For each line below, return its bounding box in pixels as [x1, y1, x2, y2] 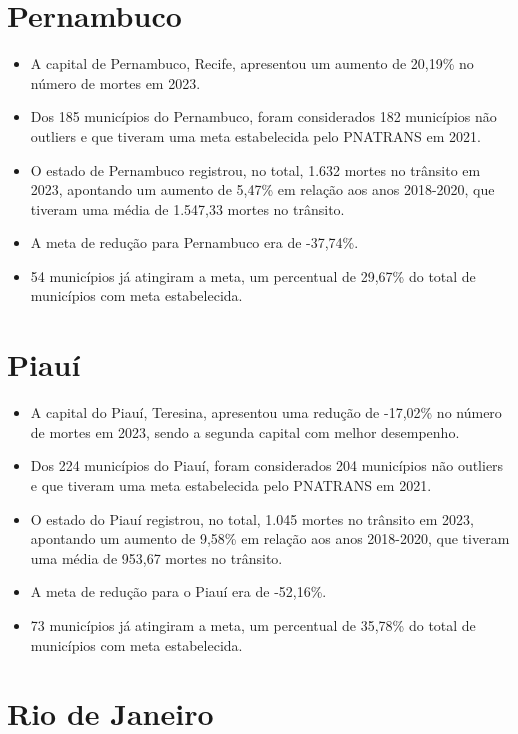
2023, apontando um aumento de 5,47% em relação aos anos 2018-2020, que [30, 179, 495, 200]
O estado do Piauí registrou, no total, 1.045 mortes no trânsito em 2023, [30, 508, 475, 529]
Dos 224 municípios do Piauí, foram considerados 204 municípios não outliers [30, 455, 504, 476]
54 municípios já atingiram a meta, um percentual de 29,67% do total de [30, 265, 476, 286]
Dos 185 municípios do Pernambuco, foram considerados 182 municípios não [30, 106, 497, 127]
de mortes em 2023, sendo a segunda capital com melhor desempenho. [30, 421, 460, 442]
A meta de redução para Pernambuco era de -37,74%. [30, 232, 359, 253]
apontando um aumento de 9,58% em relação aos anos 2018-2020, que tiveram [30, 528, 510, 549]
